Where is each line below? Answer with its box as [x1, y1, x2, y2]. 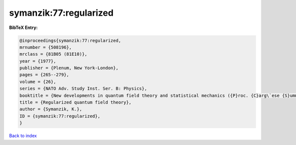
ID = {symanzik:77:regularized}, [19, 113, 101, 119]
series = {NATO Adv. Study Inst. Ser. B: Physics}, [19, 86, 148, 91]
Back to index [9, 133, 37, 139]
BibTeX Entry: [9, 25, 38, 30]
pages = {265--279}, [19, 72, 69, 78]
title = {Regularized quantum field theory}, [19, 100, 132, 105]
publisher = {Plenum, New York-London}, [19, 65, 118, 71]
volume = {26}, [19, 79, 56, 85]
